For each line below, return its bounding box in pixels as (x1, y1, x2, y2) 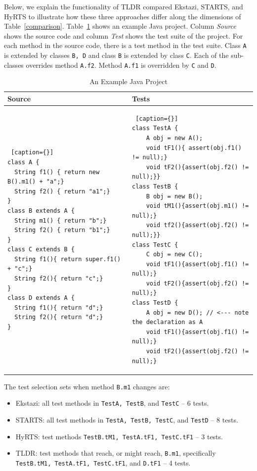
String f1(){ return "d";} (14, 304, 103, 311)
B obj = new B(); (146, 192, 203, 200)
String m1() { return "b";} (14, 217, 107, 224)
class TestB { (132, 183, 178, 190)
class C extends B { (7, 246, 75, 253)
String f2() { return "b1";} (14, 227, 110, 234)
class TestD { (132, 299, 178, 307)
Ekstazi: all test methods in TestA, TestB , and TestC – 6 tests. (15, 398, 209, 408)
